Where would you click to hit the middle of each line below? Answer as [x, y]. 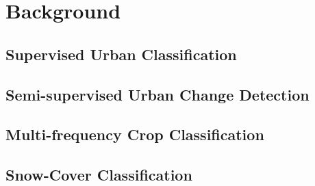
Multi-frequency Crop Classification [135, 134]
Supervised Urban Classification [121, 54]
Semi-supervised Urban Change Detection [157, 94]
